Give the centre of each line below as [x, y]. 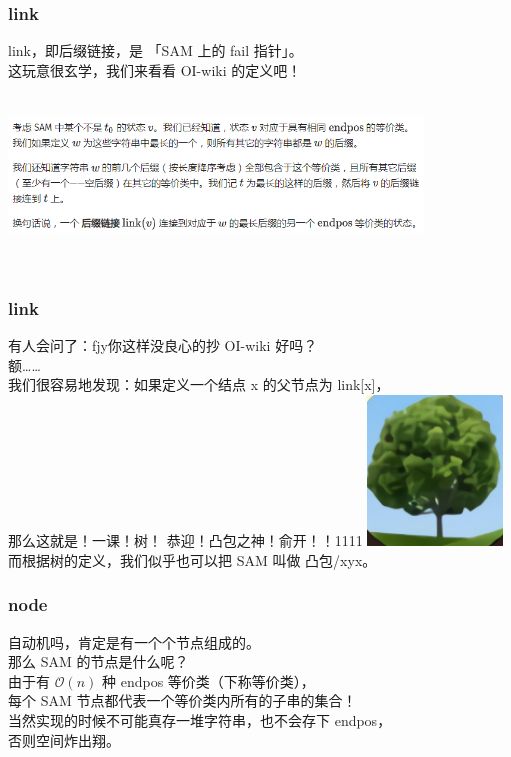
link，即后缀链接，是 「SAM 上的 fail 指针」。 [155, 50]
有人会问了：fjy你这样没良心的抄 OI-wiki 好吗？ [163, 345]
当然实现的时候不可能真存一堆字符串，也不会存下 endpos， [200, 719]
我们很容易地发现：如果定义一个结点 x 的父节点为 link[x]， [199, 384]
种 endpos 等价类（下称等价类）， [208, 680]
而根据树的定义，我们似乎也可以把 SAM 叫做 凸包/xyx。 [192, 559]
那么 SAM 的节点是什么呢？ [98, 661]
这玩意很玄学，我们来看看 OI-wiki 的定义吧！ [155, 69]
